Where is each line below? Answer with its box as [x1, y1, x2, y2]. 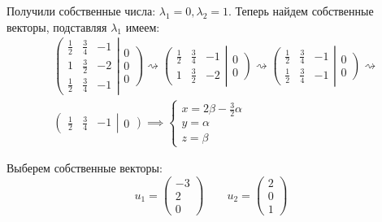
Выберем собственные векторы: [7, 159, 163, 176]
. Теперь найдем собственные [228, 2, 374, 19]
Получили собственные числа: [7, 2, 156, 19]
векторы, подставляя [7, 18, 107, 35]
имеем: [125, 18, 160, 35]
